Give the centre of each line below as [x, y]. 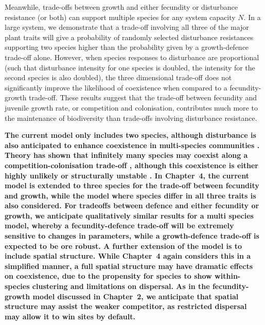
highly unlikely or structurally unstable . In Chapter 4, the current [127, 175]
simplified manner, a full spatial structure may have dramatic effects [129, 266]
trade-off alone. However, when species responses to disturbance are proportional [132, 57]
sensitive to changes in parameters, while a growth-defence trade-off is [132, 236]
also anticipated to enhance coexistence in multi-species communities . [132, 145]
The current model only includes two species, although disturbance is [130, 135]
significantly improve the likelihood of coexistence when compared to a [116, 87]
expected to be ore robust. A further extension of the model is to [123, 246]
